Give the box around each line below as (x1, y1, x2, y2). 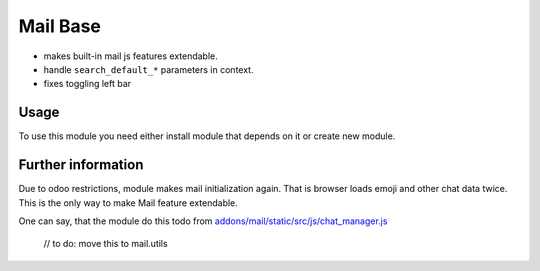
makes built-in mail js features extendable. (43, 50, 219, 62)
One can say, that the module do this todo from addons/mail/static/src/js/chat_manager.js (18, 215, 388, 227)
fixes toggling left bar (43, 78, 132, 90)
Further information (18, 156, 144, 174)
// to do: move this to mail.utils (43, 238, 169, 250)
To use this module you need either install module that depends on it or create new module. (18, 130, 396, 142)
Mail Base (18, 15, 102, 37)
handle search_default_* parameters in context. (43, 63, 254, 75)
